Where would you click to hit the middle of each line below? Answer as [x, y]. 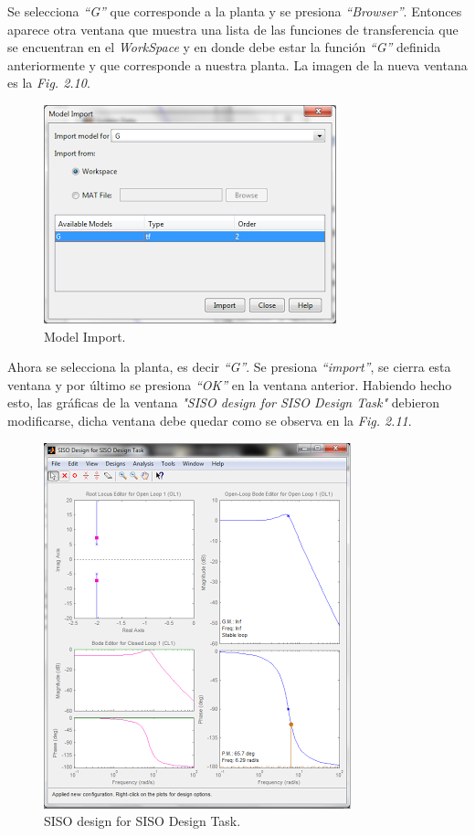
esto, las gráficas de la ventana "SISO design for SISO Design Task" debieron [223, 402]
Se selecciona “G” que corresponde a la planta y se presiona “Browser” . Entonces [235, 11]
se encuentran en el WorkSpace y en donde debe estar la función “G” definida [224, 47]
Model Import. [85, 336]
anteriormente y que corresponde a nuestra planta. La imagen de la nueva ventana [237, 64]
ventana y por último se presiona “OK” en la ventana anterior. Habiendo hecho [230, 384]
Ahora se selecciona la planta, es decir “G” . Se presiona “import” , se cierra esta [229, 367]
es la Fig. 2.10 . [49, 83]
